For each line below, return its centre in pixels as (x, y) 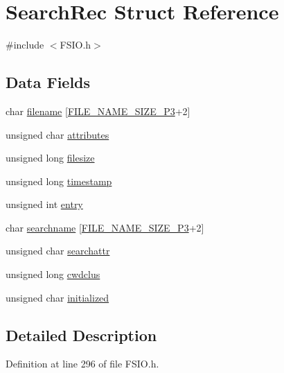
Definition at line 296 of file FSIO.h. (82, 364)
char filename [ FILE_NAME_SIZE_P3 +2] (98, 111)
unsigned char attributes (57, 134)
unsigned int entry (44, 204)
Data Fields (48, 82)
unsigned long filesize (50, 158)
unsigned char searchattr (58, 251)
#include (25, 45)
